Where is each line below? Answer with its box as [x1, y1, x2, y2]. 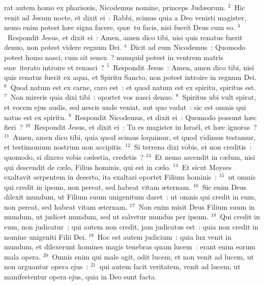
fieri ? [4, 122, 23, 132]
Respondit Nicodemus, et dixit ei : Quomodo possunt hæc [75, 111, 257, 122]
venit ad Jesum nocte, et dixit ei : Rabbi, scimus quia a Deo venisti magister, [4, 12, 246, 22]
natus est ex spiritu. [4, 111, 66, 122]
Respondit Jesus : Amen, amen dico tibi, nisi [113, 62, 254, 72]
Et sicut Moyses [182, 161, 232, 172]
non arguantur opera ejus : [4, 261, 89, 272]
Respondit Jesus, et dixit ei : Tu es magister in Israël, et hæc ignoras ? [34, 122, 257, 132]
